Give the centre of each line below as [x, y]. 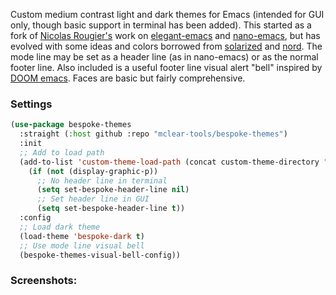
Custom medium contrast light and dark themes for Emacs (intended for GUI [167, 14]
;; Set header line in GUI [93, 199]
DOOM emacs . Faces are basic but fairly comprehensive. [128, 78]
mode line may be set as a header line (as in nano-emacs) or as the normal [164, 57]
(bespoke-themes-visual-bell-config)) [100, 255]
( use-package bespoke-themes [71, 125]
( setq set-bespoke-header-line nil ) [113, 190]
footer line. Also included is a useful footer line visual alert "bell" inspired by [166, 67]
